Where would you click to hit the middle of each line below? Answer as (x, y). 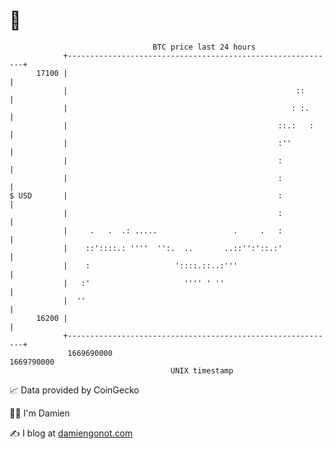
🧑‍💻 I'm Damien (40, 413)
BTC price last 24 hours (204, 47)
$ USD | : (146, 195)
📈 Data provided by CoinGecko (74, 390)
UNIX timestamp (202, 370)
